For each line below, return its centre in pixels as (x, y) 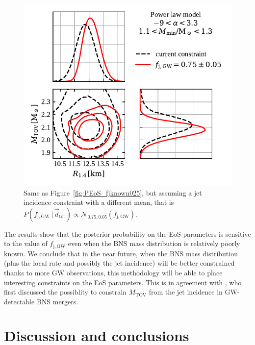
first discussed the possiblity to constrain (65, 292)
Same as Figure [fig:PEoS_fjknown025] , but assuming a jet (113, 192)
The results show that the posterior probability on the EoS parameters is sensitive (127, 234)
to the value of (26, 243)
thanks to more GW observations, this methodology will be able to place (113, 273)
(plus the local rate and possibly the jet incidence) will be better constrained (119, 263)
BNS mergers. (57, 301)
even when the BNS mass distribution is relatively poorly (154, 243)
